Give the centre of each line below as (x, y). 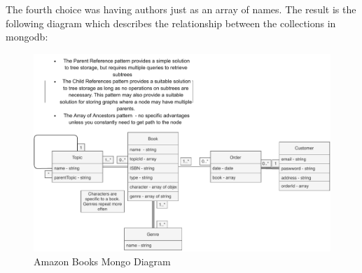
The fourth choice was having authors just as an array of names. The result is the (181, 9)
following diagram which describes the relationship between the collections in (171, 23)
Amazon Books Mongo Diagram (102, 261)
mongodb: (27, 37)
